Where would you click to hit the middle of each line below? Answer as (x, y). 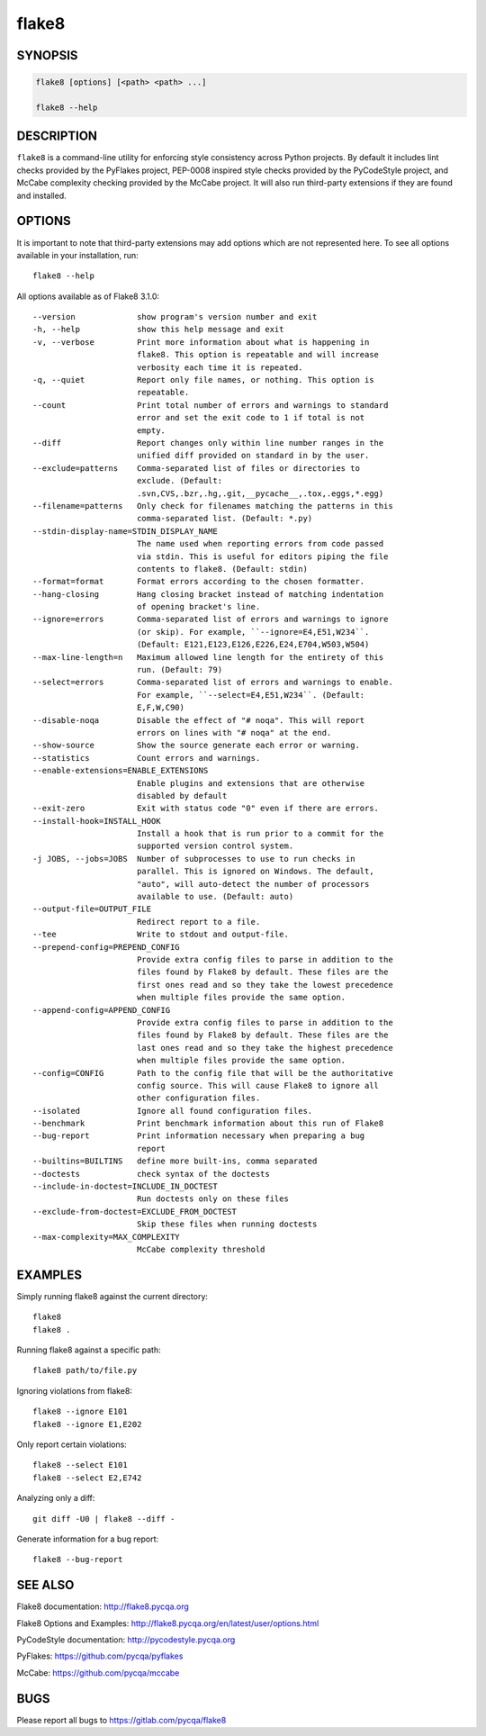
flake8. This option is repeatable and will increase (258, 355)
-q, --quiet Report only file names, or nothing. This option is (203, 380)
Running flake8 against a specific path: (89, 1350)
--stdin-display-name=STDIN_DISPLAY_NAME (125, 531)
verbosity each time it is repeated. (220, 367)
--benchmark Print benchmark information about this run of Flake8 (208, 1124)
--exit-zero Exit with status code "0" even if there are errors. (206, 809)
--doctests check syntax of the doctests (151, 1174)
